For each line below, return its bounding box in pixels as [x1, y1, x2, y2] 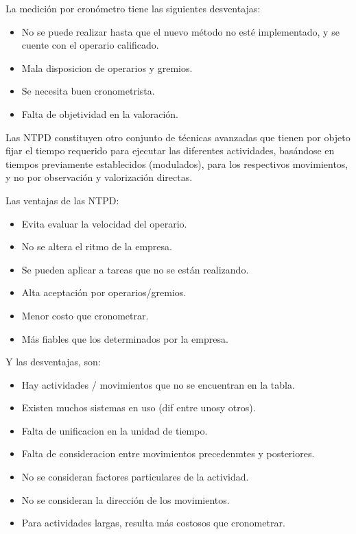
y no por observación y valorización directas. [5, 170, 193, 184]
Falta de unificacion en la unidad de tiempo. [21, 423, 208, 437]
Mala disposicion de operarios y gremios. [21, 60, 193, 75]
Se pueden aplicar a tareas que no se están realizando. [21, 262, 249, 276]
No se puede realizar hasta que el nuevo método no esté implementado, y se [21, 24, 340, 38]
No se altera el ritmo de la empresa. [21, 239, 172, 254]
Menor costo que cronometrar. [21, 308, 149, 322]
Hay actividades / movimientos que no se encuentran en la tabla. [21, 377, 295, 391]
